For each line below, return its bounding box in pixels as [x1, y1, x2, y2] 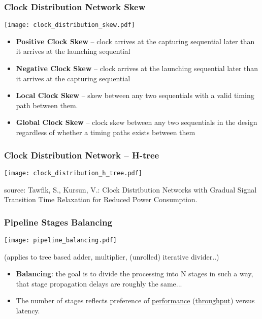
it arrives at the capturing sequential [16, 73, 130, 83]
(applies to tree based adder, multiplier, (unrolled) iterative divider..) [4, 251, 219, 262]
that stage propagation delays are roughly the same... [16, 278, 182, 289]
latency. [16, 305, 40, 315]
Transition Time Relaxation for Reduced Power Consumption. [4, 194, 198, 205]
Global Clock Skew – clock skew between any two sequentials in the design [16, 117, 257, 127]
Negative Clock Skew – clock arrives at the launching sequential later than [16, 63, 258, 74]
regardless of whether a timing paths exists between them [16, 127, 195, 138]
